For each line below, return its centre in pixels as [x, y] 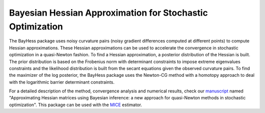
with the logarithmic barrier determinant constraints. [62, 82]
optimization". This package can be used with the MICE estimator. [76, 105]
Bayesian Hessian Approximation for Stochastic [108, 13]
